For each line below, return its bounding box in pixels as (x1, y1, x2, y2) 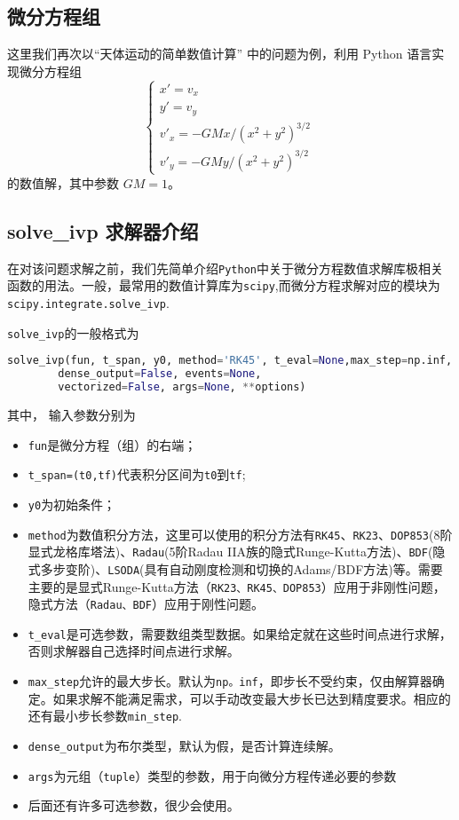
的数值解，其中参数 (7, 173, 119, 192)
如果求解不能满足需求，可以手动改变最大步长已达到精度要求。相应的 (52, 689, 451, 707)
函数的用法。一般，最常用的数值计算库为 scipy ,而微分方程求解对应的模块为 (7, 276, 440, 295)
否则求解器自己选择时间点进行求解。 (28, 642, 240, 660)
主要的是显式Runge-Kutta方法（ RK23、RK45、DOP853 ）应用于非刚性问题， (28, 577, 446, 595)
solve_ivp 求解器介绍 (7, 217, 199, 244)
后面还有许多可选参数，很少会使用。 (28, 796, 240, 815)
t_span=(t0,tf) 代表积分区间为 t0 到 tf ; (28, 465, 246, 484)
